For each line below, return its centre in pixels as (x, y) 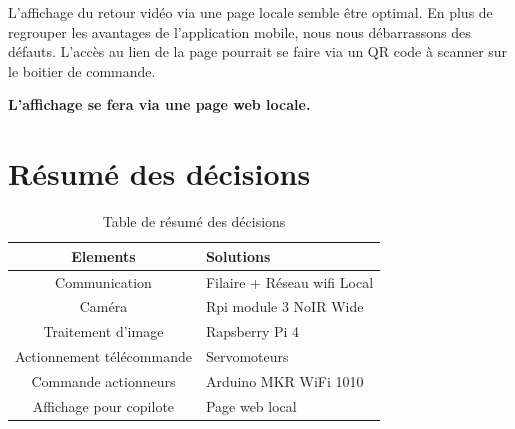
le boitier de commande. (82, 70)
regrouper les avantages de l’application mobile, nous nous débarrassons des (239, 31)
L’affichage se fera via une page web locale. (159, 104)
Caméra (103, 306)
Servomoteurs (247, 356)
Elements (103, 255)
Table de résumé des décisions (194, 221)
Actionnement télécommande (103, 356)
